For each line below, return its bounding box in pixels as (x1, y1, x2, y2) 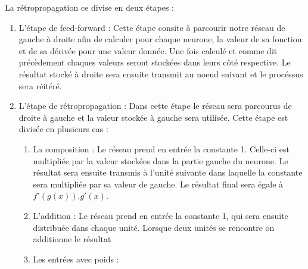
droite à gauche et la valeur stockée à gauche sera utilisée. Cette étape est (18, 111, 288, 123)
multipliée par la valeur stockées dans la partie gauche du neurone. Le (33, 154, 288, 167)
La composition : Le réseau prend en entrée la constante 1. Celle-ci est (33, 142, 290, 155)
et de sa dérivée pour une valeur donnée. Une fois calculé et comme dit (18, 44, 278, 57)
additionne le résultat (33, 233, 111, 245)
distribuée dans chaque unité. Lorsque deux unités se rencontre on (33, 221, 275, 233)
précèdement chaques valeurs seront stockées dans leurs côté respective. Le (18, 56, 291, 68)
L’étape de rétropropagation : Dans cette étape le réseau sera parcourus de (18, 99, 292, 112)
